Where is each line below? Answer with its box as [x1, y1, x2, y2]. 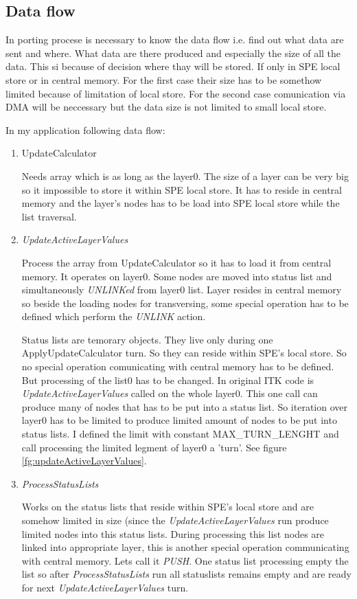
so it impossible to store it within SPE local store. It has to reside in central [21, 182, 342, 196]
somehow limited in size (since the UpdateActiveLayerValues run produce [21, 513, 329, 528]
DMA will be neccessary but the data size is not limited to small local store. [5, 100, 327, 114]
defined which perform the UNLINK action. [21, 309, 206, 324]
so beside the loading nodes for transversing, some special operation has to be [21, 295, 349, 310]
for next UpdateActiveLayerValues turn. [21, 580, 189, 594]
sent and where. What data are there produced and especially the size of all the [5, 45, 341, 60]
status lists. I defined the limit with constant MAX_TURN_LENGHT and [21, 427, 339, 441]
